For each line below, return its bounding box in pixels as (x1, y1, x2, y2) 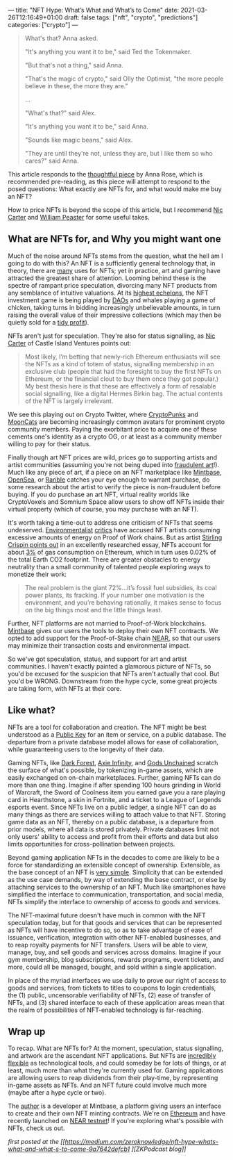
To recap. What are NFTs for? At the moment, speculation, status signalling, (8, 1044, 224, 1052)
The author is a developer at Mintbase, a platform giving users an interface (8, 1102, 221, 1111)
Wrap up (8, 1026, 46, 1038)
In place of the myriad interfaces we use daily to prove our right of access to (8, 976, 227, 984)
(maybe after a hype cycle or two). (8, 1088, 107, 1097)
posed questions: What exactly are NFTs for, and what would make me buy (8, 185, 222, 193)
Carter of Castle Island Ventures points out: (8, 338, 132, 347)
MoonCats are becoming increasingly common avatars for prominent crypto (8, 417, 225, 426)
